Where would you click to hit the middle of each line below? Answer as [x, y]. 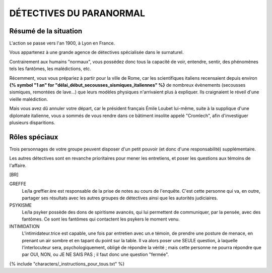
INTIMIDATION [24, 226]
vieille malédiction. [29, 99]
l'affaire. [18, 165]
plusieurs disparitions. [32, 122]
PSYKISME [21, 205]
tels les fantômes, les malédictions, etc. [50, 69]
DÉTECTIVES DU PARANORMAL [77, 13]
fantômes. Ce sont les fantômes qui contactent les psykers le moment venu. [101, 219]
